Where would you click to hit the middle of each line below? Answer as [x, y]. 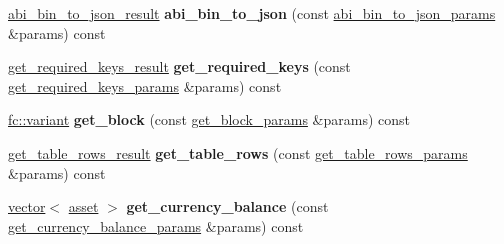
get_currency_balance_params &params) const [156, 225]
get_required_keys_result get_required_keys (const [179, 66]
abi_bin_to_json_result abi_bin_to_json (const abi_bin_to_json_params [252, 13]
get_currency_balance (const [227, 206]
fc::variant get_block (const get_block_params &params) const [209, 119]
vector [27, 206]
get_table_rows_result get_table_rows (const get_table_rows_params [238, 152]
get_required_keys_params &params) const [145, 85]
